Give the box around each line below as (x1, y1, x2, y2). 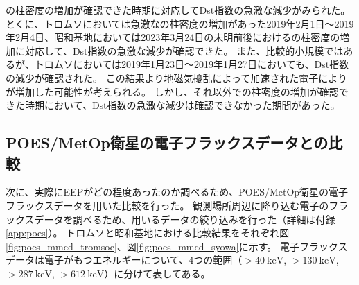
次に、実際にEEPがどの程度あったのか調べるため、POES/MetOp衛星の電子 (6, 184, 349, 199)
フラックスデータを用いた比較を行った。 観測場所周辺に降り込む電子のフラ (6, 198, 349, 212)
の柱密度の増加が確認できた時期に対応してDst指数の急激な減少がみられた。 (6, 3, 351, 17)
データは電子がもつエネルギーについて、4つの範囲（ (6, 252, 243, 267)
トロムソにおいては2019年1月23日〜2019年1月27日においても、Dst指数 (34, 57, 349, 71)
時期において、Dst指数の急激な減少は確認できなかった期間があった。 (24, 98, 340, 112)
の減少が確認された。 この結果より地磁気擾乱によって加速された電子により (6, 70, 347, 85)
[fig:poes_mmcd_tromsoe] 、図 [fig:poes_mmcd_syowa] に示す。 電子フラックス (6, 239, 348, 253)
